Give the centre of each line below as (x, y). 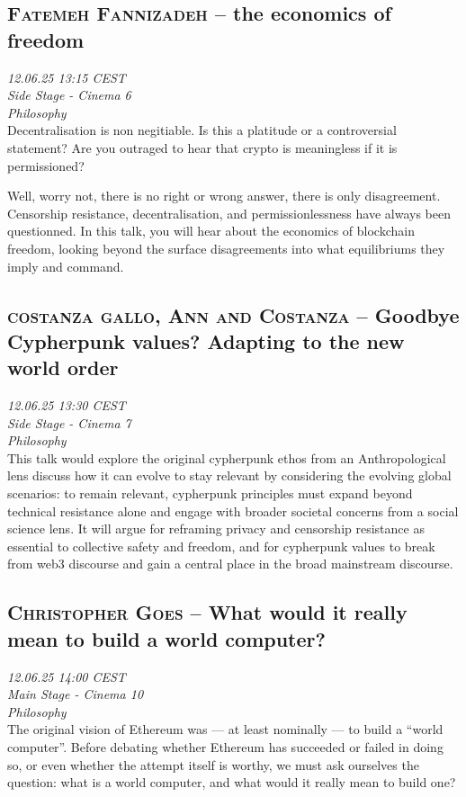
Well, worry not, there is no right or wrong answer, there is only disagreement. (224, 196)
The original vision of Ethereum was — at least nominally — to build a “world (225, 729)
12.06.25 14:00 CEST (67, 676)
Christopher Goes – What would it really (207, 612)
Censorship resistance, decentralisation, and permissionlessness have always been (229, 213)
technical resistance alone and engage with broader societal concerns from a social (233, 510)
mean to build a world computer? (166, 638)
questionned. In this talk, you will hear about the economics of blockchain (211, 231)
